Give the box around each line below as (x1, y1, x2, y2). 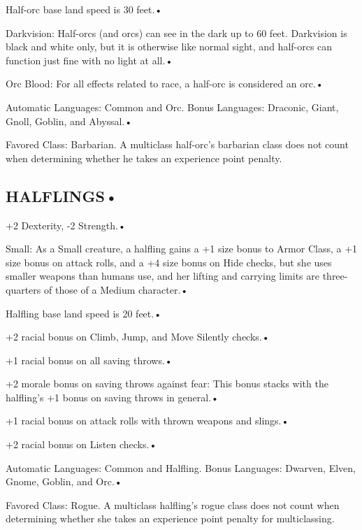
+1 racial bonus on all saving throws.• (6, 352, 173, 367)
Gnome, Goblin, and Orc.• (6, 474, 122, 489)
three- (322, 268, 348, 283)
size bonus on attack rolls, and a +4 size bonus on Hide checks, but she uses (6, 255, 332, 269)
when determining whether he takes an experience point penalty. (6, 150, 282, 165)
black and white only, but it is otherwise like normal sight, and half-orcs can (6, 39, 333, 54)
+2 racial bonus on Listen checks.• (6, 437, 157, 452)
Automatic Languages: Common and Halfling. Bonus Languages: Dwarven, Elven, (6, 460, 356, 475)
